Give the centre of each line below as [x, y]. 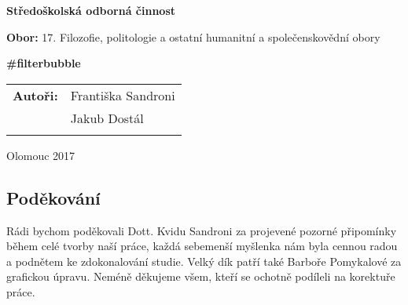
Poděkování [53, 197]
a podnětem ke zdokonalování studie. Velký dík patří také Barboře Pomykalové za [204, 261]
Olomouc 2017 [41, 155]
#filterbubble [44, 63]
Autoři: [35, 95]
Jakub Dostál [107, 118]
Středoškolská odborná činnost [91, 10]
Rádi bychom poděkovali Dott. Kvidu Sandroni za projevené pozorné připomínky [202, 230]
